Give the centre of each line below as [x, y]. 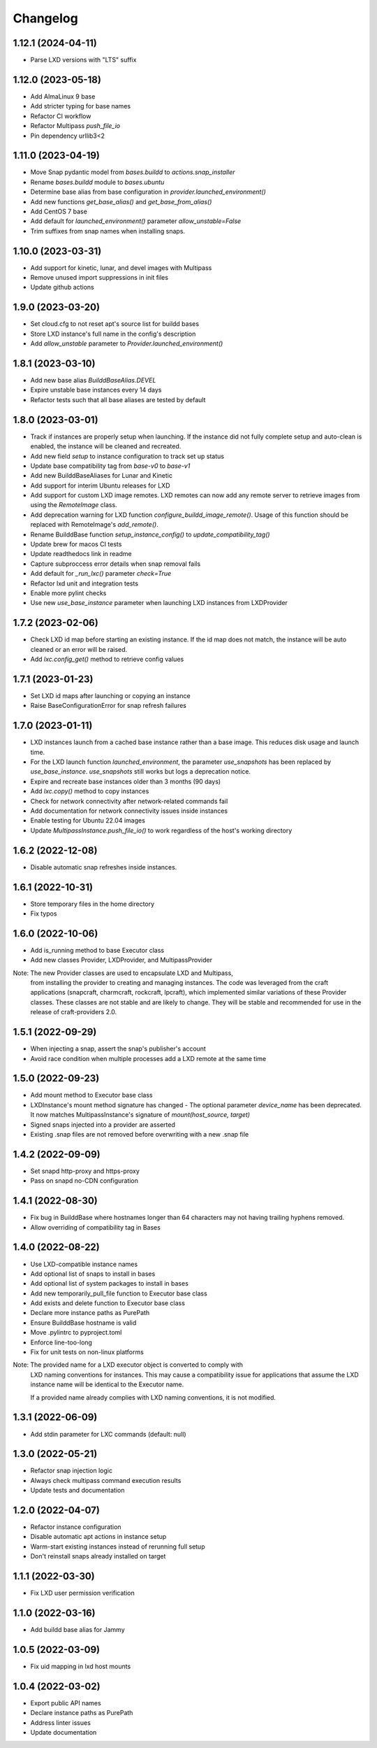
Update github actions [62, 287]
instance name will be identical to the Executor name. [107, 1384]
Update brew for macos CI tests [76, 544]
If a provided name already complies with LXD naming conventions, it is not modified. [153, 1397]
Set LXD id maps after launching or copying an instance [111, 695]
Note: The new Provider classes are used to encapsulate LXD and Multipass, [123, 973]
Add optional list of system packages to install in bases [109, 1284]
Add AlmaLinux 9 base [63, 96]
